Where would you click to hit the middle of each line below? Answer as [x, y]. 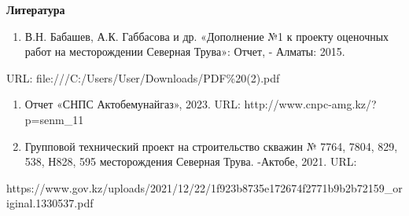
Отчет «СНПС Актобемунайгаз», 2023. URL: [133, 104]
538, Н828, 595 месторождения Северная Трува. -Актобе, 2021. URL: [191, 161]
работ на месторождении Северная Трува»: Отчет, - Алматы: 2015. [185, 51]
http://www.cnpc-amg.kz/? [310, 104]
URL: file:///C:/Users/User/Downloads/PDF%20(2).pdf [143, 77]
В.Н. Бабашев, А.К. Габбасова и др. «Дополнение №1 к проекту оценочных [207, 36]
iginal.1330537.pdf [50, 203]
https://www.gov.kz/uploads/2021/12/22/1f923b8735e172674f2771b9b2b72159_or [204, 187]
